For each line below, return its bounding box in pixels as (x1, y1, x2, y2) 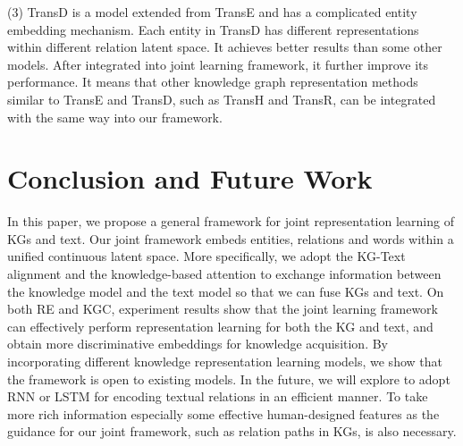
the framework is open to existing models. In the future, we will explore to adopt (7, 369, 450, 388)
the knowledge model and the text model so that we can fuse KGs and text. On (7, 282, 444, 300)
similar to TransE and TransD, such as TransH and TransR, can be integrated (7, 89, 436, 108)
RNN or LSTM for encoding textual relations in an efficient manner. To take (7, 387, 428, 406)
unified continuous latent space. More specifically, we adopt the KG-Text (7, 247, 406, 265)
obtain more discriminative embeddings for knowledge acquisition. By (7, 334, 389, 353)
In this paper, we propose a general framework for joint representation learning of (7, 212, 454, 231)
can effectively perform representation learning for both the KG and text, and (7, 316, 434, 335)
